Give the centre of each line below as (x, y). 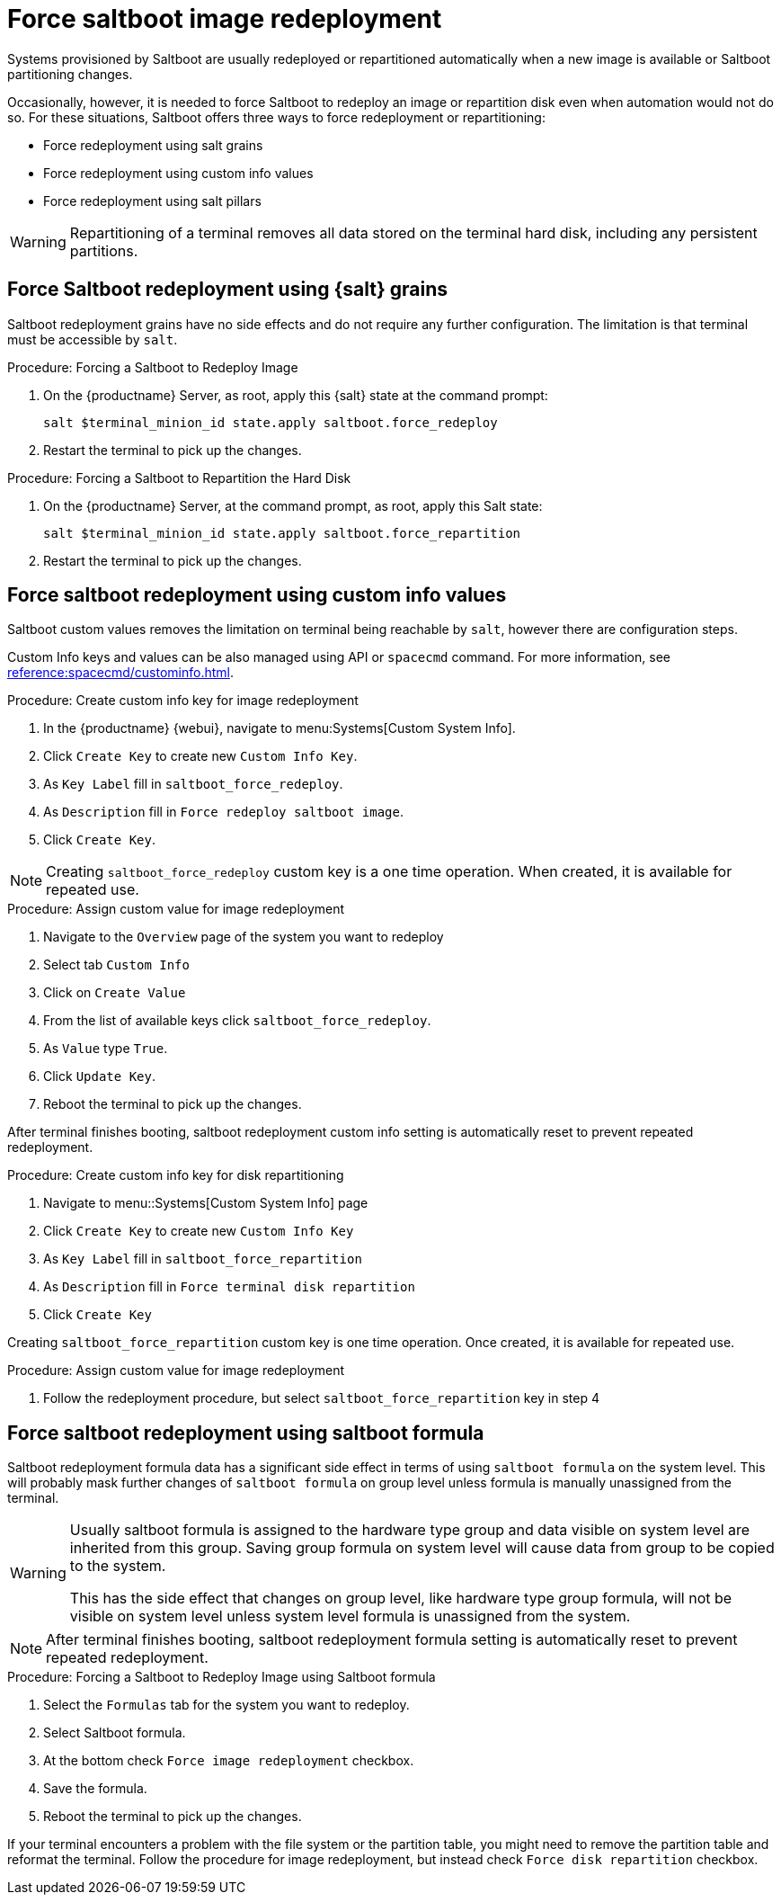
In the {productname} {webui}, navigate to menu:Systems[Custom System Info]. (280, 728)
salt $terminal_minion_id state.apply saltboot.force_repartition (282, 533)
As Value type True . (106, 1049)
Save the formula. (95, 1789)
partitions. (104, 250)
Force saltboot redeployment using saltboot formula (246, 1433)
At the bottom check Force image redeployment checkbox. (229, 1761)
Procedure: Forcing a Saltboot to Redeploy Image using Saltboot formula (222, 1677)
